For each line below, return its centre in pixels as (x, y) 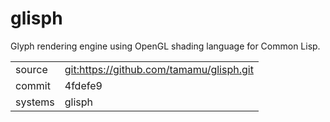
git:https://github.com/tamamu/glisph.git (159, 69)
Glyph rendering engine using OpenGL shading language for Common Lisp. (165, 46)
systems (35, 102)
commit (33, 85)
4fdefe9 (83, 85)
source (31, 69)
